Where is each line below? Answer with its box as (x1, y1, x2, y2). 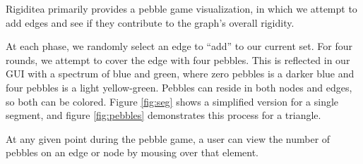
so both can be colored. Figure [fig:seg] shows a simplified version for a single (6, 94, 339, 108)
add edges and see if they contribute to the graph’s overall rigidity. (6, 15, 294, 30)
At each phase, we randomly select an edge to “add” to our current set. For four (6, 39, 353, 53)
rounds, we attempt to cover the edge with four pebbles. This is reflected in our (6, 52, 350, 67)
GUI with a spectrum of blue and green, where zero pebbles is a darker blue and (6, 66, 355, 81)
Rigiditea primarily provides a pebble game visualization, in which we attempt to (6, 1, 357, 15)
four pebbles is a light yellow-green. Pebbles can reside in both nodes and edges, (6, 80, 352, 94)
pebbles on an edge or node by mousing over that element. (6, 145, 258, 160)
